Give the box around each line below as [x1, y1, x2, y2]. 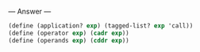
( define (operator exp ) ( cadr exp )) [8, 29, 129, 37]
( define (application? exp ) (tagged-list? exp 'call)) [8, 22, 194, 30]
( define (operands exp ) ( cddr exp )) [8, 36, 129, 44]
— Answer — [8, 7, 52, 16]
